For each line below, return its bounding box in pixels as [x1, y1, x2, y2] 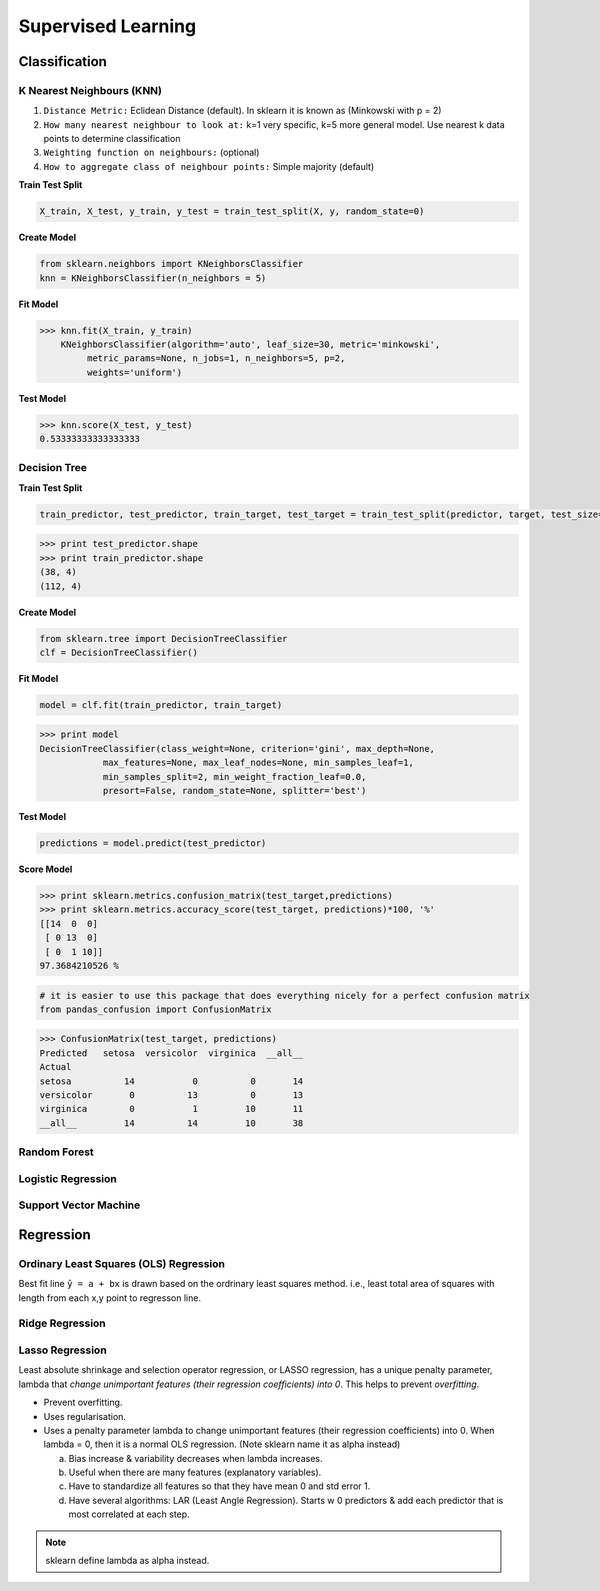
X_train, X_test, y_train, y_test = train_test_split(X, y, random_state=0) [39, 206, 425, 217]
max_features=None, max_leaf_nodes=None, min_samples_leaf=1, [102, 757, 415, 769]
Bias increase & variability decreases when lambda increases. [68, 1452, 323, 1464]
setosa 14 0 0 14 [39, 1075, 304, 1087]
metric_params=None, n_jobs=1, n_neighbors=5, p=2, [86, 353, 346, 364]
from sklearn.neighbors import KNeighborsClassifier [39, 258, 304, 270]
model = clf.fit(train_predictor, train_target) [39, 699, 283, 710]
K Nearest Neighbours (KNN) [18, 83, 162, 97]
